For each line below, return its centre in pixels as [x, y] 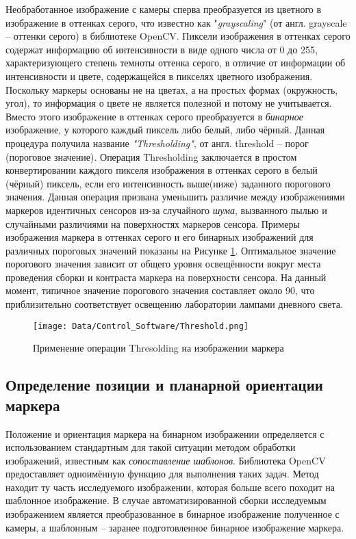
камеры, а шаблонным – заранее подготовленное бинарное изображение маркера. [175, 527]
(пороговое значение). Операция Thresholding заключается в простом [151, 156]
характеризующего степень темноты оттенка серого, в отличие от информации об [176, 63]
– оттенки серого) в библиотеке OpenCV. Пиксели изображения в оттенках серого [178, 36]
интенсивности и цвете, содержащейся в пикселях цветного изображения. [159, 76]
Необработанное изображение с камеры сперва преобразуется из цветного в [164, 9]
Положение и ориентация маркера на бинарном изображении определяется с [165, 433]
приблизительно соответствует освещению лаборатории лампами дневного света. [174, 304]
